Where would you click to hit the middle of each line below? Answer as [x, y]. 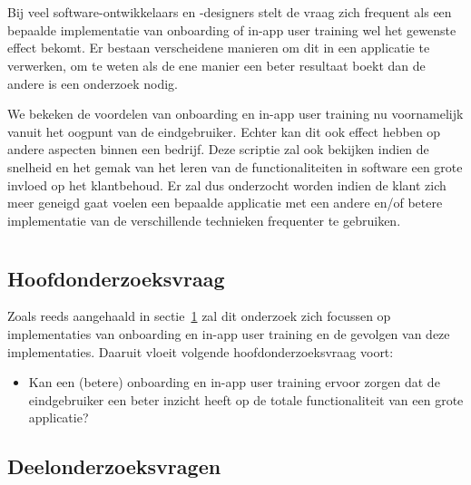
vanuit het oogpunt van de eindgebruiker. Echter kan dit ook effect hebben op [224, 131]
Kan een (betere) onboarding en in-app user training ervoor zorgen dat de [234, 382]
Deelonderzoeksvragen [114, 466]
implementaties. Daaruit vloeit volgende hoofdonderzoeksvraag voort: [201, 351]
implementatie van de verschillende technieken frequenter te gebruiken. [204, 220]
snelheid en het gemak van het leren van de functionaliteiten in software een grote [235, 166]
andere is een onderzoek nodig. [93, 83]
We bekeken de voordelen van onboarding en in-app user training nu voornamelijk [235, 114]
